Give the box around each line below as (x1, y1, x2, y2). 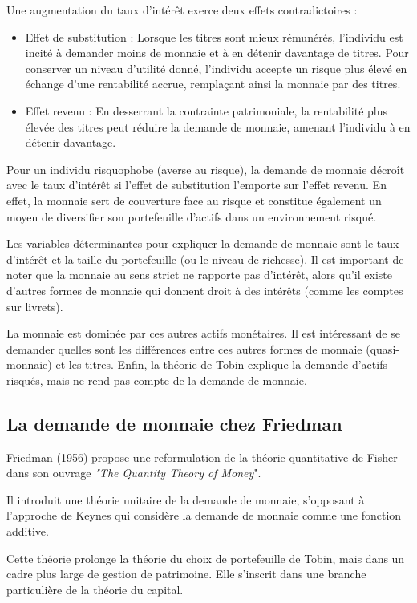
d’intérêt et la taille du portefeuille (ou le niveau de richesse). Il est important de (6, 250, 404, 267)
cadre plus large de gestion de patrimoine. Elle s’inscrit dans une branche (6, 565, 366, 582)
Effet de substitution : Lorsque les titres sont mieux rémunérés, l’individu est (25, 28, 403, 45)
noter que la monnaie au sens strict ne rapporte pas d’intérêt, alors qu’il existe (6, 266, 392, 283)
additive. (6, 523, 49, 540)
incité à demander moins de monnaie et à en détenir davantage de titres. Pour (25, 44, 409, 61)
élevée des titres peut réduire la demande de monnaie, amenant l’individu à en (25, 118, 411, 135)
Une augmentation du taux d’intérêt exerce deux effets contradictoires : (6, 2, 358, 18)
